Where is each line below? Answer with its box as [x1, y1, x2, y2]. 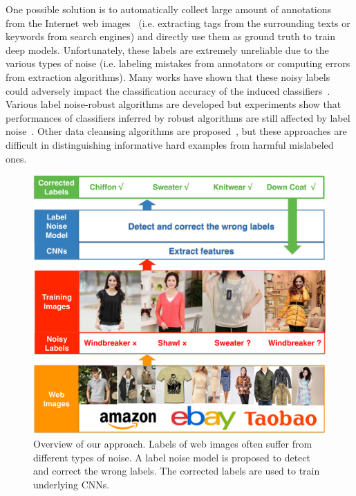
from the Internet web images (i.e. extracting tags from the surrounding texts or [6, 15, 350, 30]
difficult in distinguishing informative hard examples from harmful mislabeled [6, 137, 334, 151]
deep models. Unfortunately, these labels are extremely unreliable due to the [6, 42, 329, 57]
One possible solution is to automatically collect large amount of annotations [6, 2, 331, 16]
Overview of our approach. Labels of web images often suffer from [33, 437, 312, 451]
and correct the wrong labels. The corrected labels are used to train [33, 463, 320, 478]
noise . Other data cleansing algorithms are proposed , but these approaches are [6, 124, 347, 138]
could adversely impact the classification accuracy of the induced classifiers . [6, 83, 330, 98]
